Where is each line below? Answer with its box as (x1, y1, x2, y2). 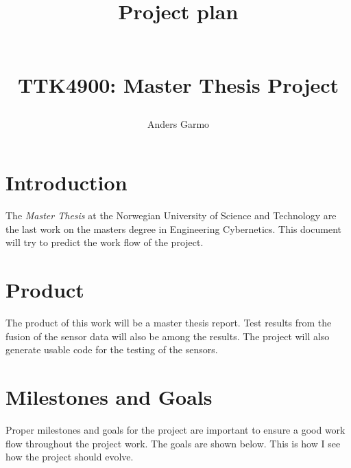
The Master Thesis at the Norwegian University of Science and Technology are (5, 208, 337, 223)
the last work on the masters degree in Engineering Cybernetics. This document (5, 221, 341, 236)
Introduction (5, 168, 128, 197)
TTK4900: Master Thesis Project (17, 70, 339, 98)
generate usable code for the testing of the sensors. (5, 342, 218, 357)
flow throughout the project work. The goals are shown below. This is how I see (5, 436, 341, 450)
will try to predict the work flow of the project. (5, 235, 204, 249)
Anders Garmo (147, 116, 210, 131)
